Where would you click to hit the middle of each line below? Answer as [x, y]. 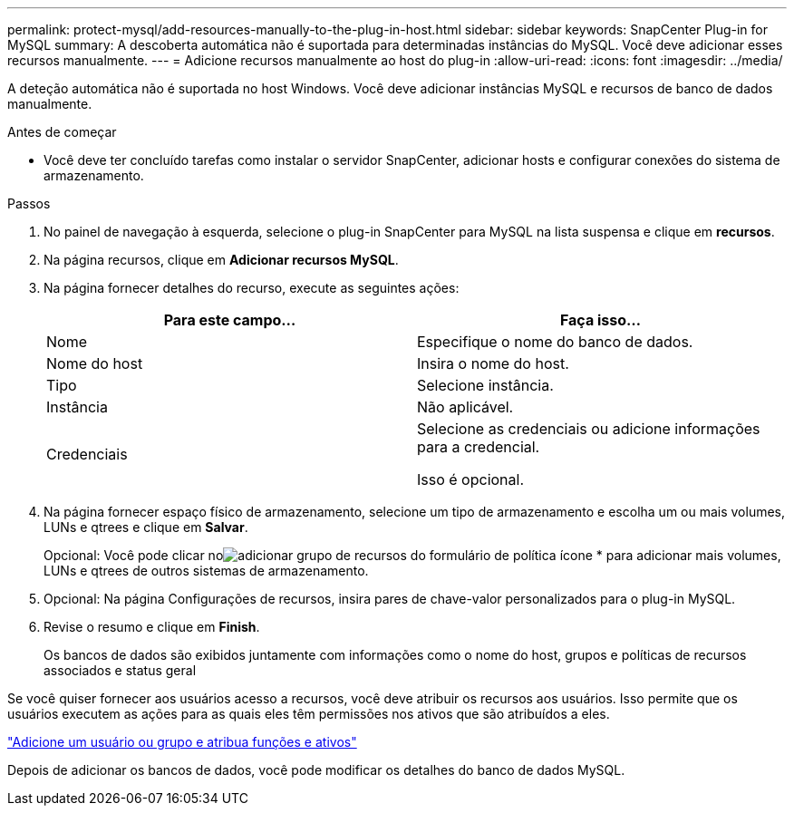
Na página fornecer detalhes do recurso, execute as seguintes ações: [252, 288]
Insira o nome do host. [493, 363]
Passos [29, 203]
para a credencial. [479, 447]
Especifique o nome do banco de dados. [555, 342]
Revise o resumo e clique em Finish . [152, 627]
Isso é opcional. [471, 479]
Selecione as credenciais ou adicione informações [589, 429]
